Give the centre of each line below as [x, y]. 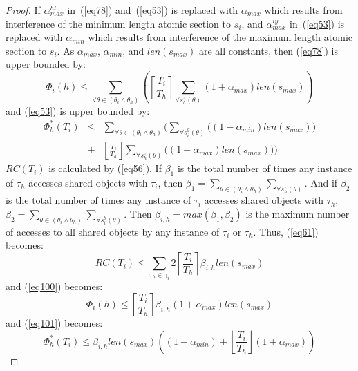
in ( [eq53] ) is [317, 23]
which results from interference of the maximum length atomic [220, 37]
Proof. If [23, 10]
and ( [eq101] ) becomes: [54, 323]
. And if [321, 183]
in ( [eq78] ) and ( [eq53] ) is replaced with [153, 10]
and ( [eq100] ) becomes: [54, 286]
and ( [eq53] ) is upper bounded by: [78, 110]
